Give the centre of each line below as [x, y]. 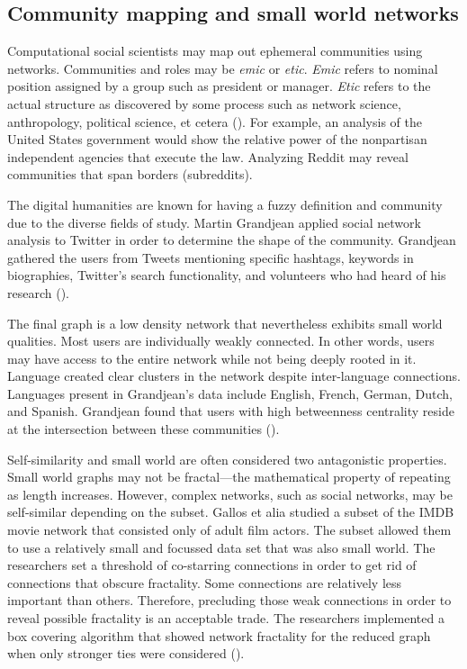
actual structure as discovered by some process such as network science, [204, 103]
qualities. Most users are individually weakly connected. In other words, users [221, 341]
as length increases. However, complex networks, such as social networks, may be [230, 494]
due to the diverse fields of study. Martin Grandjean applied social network [214, 222]
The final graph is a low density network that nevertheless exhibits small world [225, 323]
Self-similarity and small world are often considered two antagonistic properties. [227, 459]
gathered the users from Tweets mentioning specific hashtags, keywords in [211, 257]
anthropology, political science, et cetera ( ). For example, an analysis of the [215, 121]
